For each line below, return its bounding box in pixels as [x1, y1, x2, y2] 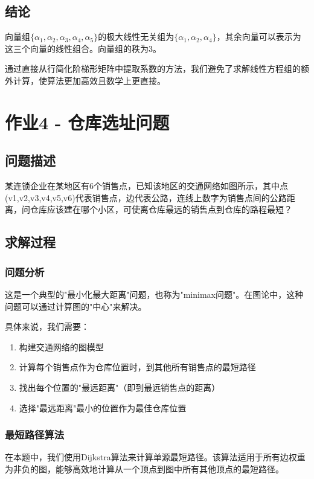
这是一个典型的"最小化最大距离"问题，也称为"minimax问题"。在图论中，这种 [5, 288, 304, 300]
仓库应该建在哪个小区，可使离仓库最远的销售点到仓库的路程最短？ [30, 203, 292, 216]
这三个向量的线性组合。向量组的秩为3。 [5, 42, 161, 54]
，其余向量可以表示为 [216, 30, 301, 43]
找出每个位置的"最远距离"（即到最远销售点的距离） [19, 381, 220, 393]
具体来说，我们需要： [5, 320, 89, 333]
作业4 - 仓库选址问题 [5, 109, 170, 134]
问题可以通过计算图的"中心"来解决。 [5, 300, 147, 312]
